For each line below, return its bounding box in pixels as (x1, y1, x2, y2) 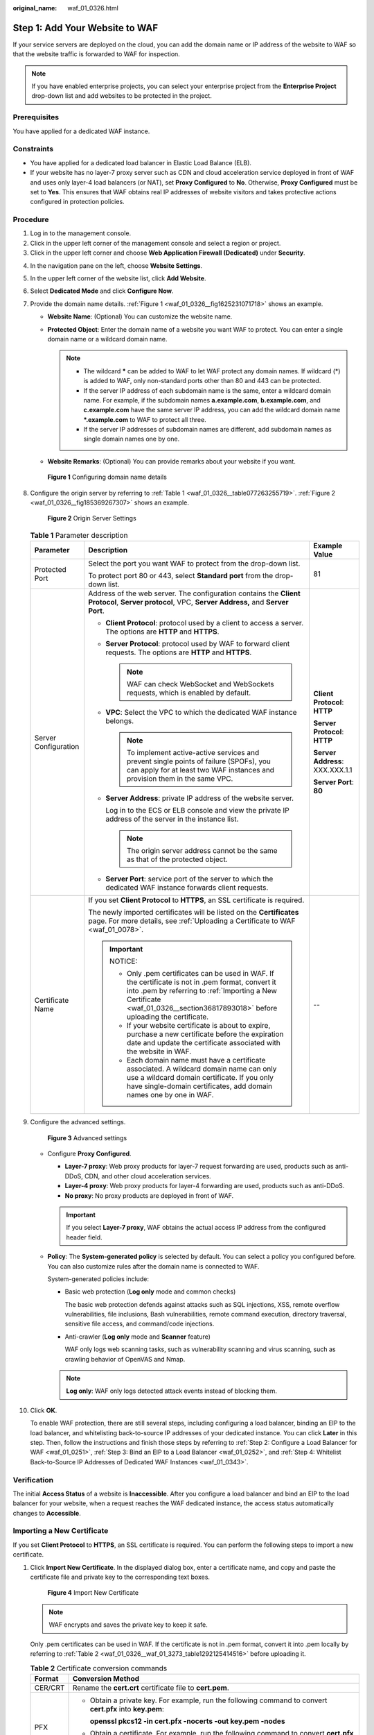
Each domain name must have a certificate (126, 1056, 266, 1065)
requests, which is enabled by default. (126, 688, 251, 697)
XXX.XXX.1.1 (313, 765, 353, 775)
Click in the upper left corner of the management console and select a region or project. (30, 239, 281, 247)
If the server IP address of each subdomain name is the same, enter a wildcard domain (83, 386, 332, 395)
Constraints (12, 144, 54, 154)
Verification (12, 1475, 54, 1484)
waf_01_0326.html (67, 4, 119, 12)
